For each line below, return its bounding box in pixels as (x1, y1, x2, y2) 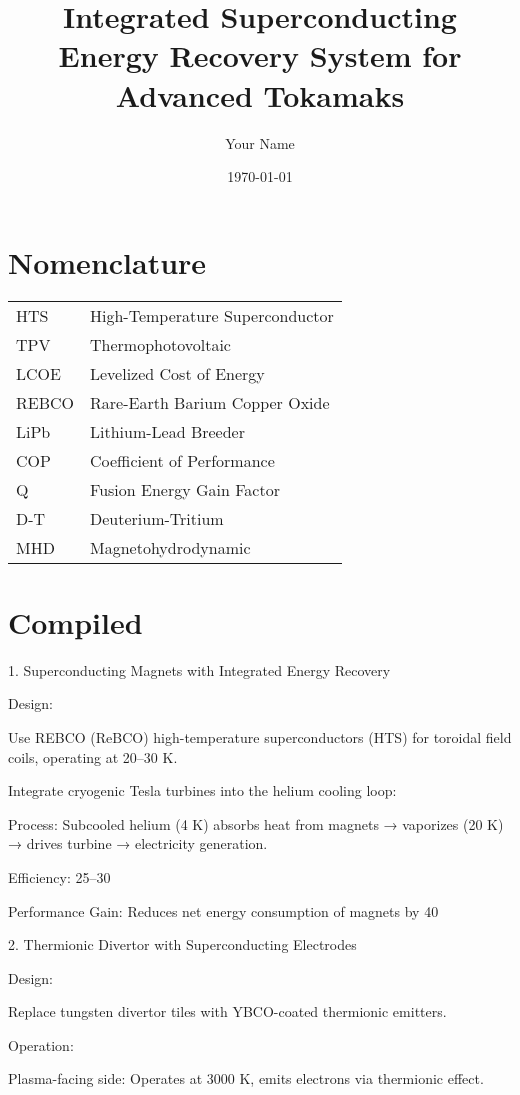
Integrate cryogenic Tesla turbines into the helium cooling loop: (8, 780, 397, 801)
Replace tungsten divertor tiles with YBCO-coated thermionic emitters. (8, 1001, 447, 1022)
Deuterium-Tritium (90, 506, 224, 530)
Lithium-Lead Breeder (90, 419, 245, 443)
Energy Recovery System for (58, 35, 462, 76)
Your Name (225, 132, 295, 153)
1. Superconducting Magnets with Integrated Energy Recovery (8, 659, 391, 680)
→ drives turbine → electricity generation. (8, 833, 268, 854)
